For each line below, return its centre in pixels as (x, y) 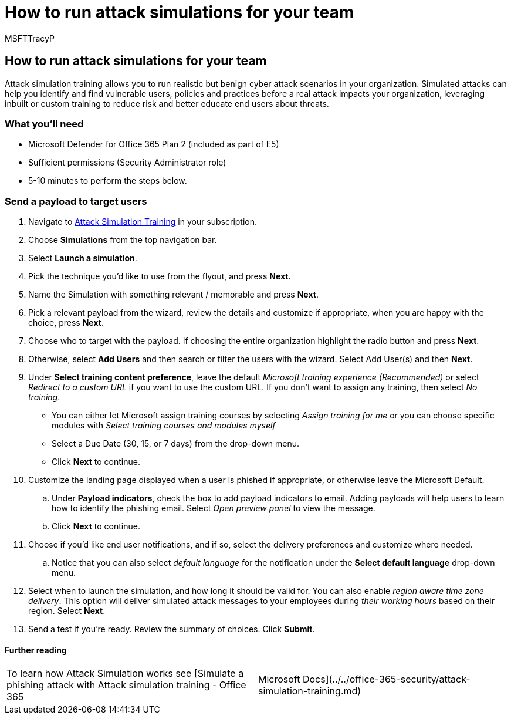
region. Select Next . (67, 611)
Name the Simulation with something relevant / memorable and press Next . (173, 295)
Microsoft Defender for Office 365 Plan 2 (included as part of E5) (154, 144)
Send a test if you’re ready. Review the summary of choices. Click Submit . (172, 629)
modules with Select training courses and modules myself (164, 426)
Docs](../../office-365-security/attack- (386, 679)
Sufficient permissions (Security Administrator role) (127, 163)
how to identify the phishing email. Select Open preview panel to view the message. (214, 508)
